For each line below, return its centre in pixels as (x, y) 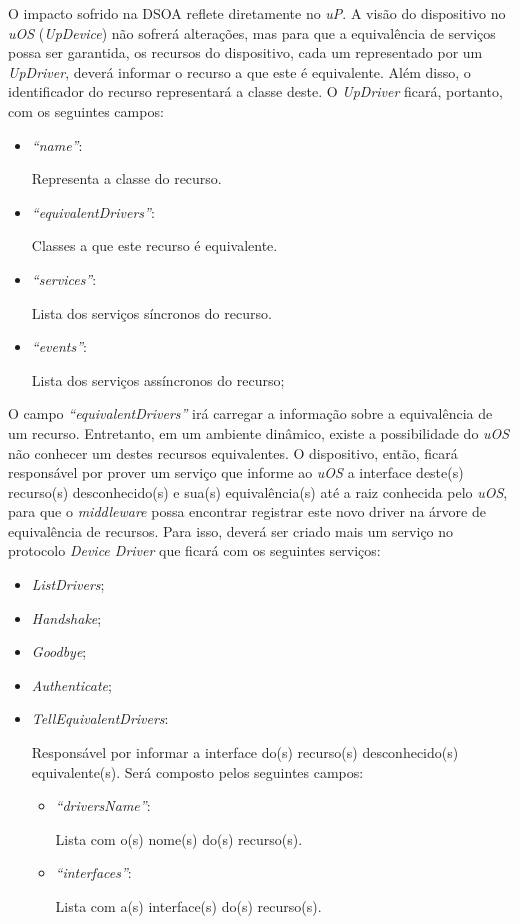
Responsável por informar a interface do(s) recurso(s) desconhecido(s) (245, 752)
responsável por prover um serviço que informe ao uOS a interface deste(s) (236, 472)
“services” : (64, 278)
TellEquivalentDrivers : (100, 718)
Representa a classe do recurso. (126, 178)
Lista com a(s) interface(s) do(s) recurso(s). (188, 906)
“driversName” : (103, 805)
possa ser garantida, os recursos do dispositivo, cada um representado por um (245, 52)
